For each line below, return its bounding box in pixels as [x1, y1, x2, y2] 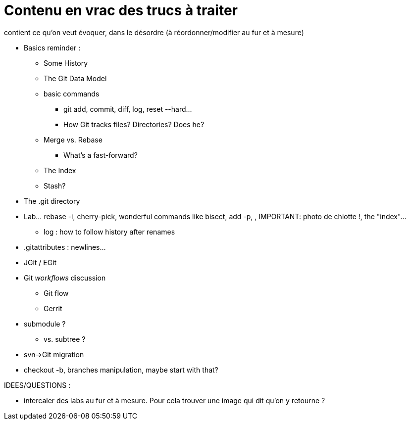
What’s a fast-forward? [63, 150, 138, 159]
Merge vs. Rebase [44, 135, 102, 144]
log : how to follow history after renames [44, 227, 175, 236]
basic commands [44, 89, 100, 98]
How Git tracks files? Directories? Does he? [63, 120, 205, 129]
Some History [44, 58, 88, 67]
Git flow [44, 288, 69, 297]
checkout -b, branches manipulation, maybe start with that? [24, 365, 218, 374]
